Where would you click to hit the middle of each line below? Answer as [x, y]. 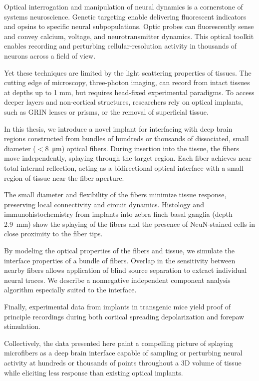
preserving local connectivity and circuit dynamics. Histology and [104, 204]
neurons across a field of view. [50, 55]
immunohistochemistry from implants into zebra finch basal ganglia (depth [118, 214]
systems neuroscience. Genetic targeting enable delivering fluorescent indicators [125, 16]
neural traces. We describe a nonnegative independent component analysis [117, 280]
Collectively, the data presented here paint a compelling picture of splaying [119, 343]
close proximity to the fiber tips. [53, 234]
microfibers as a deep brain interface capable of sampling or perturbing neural [123, 353]
